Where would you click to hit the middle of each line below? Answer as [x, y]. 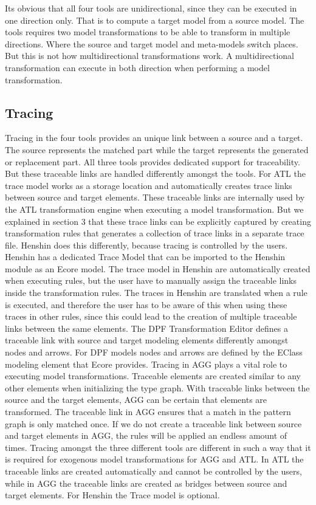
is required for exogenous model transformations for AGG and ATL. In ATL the [154, 459]
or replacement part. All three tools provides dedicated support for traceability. [153, 161]
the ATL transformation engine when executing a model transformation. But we [154, 209]
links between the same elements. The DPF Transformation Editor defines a [146, 328]
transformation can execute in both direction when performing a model [137, 67]
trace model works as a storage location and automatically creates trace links [149, 185]
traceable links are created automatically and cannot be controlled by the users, [153, 471]
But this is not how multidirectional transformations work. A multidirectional [149, 56]
